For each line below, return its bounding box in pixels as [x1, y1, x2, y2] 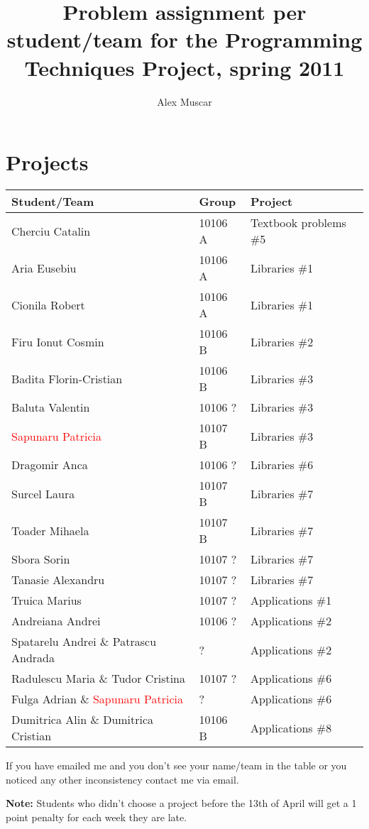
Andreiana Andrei [11, 613, 101, 630]
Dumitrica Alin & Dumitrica [11, 711, 154, 728]
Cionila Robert [11, 296, 85, 313]
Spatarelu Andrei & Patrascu [11, 633, 157, 650]
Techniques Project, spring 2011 [24, 53, 345, 82]
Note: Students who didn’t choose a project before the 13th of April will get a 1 [6, 796, 357, 811]
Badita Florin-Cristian [11, 370, 123, 387]
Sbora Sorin [11, 551, 70, 568]
